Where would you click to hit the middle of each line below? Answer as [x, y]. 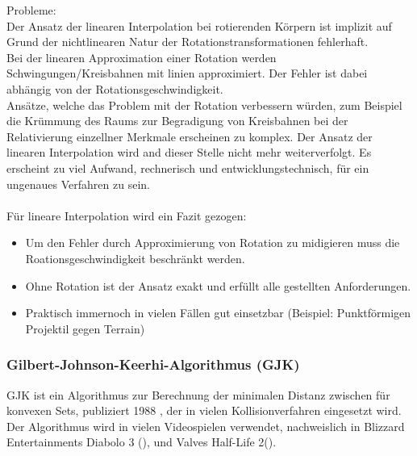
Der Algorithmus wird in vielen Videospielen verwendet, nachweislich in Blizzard [206, 426]
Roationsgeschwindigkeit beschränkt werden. [135, 258]
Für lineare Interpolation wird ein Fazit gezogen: [127, 215]
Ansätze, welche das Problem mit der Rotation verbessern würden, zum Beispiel [204, 105]
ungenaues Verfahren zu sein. [78, 184]
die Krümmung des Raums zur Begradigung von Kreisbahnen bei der [177, 121]
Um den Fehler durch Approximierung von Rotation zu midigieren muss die [213, 243]
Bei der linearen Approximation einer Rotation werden [142, 57]
